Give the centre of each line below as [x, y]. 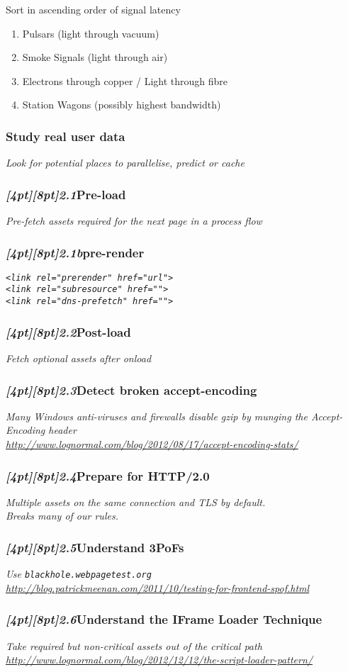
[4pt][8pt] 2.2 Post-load [68, 331]
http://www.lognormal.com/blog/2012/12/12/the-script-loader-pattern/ [159, 660]
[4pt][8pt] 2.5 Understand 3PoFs [95, 547]
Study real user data [66, 136]
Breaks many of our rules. [62, 516]
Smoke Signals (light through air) [95, 57]
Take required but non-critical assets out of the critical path [134, 645]
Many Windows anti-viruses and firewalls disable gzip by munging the [157, 416]
